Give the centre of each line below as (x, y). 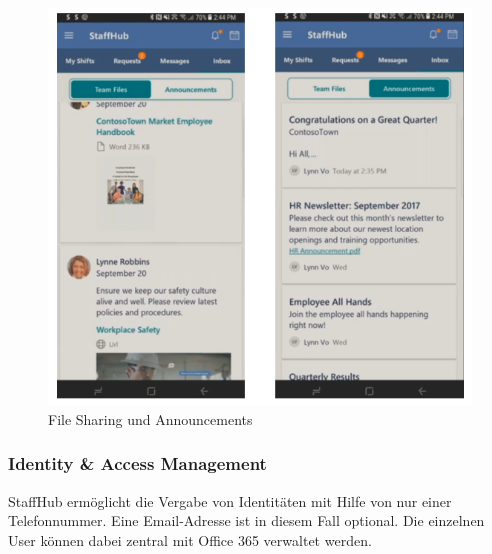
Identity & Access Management (137, 463)
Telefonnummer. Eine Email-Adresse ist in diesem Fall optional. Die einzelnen (246, 520)
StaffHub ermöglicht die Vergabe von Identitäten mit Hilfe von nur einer (230, 500)
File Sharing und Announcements (150, 418)
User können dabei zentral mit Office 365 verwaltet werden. (190, 539)
